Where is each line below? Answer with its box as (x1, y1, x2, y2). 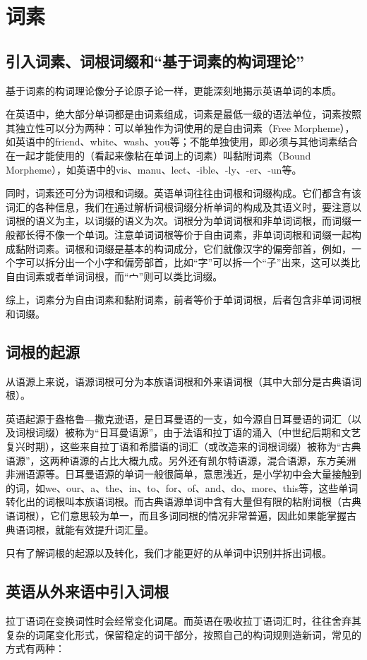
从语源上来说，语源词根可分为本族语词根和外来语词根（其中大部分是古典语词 (6, 373, 361, 388)
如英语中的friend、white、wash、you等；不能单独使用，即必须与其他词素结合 (6, 134, 358, 149)
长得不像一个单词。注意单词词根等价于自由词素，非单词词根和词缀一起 (25, 227, 351, 241)
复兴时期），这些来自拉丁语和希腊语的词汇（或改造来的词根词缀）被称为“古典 (6, 439, 361, 454)
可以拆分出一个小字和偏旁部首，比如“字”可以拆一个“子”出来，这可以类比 (25, 255, 361, 270)
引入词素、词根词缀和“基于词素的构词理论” (6, 49, 304, 71)
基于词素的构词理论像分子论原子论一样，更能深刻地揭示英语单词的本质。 (6, 83, 342, 97)
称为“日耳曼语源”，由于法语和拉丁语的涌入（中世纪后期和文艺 (74, 425, 361, 440)
